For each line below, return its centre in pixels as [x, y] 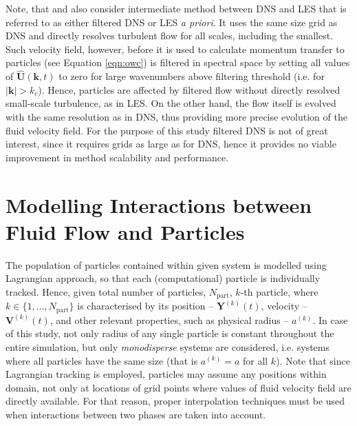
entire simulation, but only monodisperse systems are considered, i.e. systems [168, 346]
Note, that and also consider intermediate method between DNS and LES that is [176, 8]
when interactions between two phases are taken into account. [136, 414]
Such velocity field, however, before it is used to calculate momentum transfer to [175, 49]
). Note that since [313, 360]
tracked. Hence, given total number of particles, [106, 291]
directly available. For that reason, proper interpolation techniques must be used [175, 401]
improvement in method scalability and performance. [117, 157]
